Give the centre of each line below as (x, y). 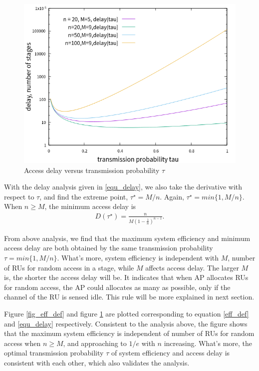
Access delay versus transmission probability (92, 170)
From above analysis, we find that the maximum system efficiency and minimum (127, 238)
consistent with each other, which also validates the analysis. (97, 362)
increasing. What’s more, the (208, 343)
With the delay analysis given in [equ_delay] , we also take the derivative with (123, 187)
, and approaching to (95, 343)
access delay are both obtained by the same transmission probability (109, 248)
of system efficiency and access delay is (170, 353)
